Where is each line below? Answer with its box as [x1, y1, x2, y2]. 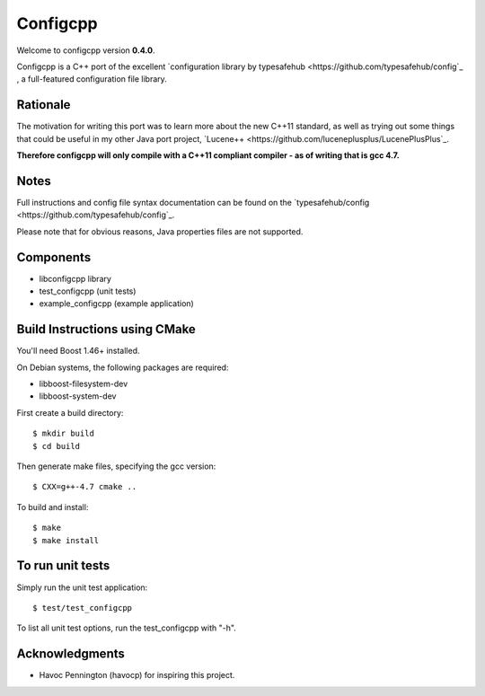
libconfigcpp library [39, 273, 112, 284]
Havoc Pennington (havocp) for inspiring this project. [39, 670, 235, 681]
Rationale [16, 97, 71, 112]
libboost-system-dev [39, 391, 117, 401]
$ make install [32, 535, 100, 545]
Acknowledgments [16, 647, 126, 662]
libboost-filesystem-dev [39, 378, 128, 390]
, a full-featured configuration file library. [16, 74, 168, 84]
